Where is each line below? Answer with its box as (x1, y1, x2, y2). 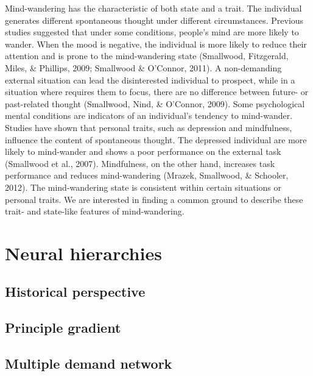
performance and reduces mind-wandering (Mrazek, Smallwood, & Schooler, (5, 169, 289, 182)
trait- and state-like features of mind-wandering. (5, 205, 185, 218)
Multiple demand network (5, 354, 172, 373)
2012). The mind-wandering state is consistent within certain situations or (5, 180, 282, 193)
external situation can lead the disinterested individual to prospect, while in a (5, 73, 295, 86)
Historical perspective (5, 282, 146, 301)
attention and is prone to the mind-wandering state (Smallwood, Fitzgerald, (5, 49, 289, 62)
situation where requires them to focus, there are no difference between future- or (5, 85, 309, 98)
